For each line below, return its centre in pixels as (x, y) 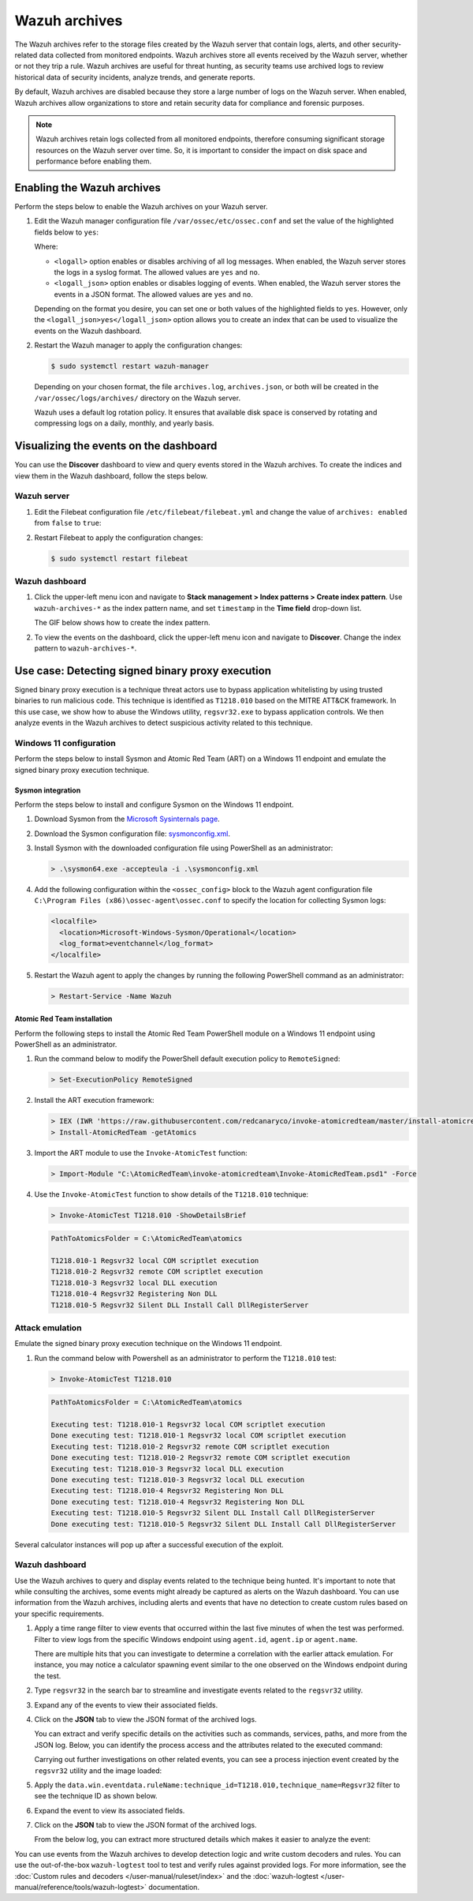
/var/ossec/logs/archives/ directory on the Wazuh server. (137, 398)
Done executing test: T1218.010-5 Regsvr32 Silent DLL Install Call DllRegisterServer (223, 1524)
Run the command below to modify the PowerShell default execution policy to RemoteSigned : (187, 1059)
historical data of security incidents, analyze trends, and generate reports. (135, 77)
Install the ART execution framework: (94, 1100)
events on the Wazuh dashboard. (88, 331)
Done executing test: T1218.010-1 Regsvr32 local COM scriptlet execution (199, 1436)
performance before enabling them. (94, 161)
